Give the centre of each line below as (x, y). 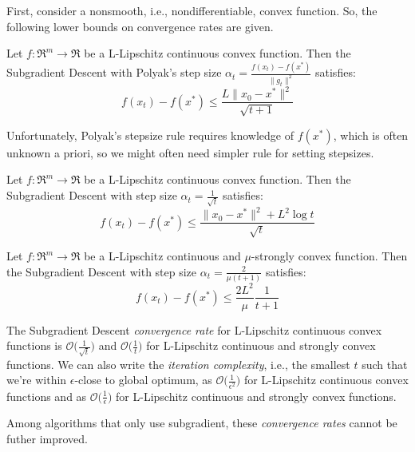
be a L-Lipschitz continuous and (162, 256)
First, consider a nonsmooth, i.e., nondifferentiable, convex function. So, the (192, 10)
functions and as (47, 396)
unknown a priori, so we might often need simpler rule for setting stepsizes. (190, 152)
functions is (34, 345)
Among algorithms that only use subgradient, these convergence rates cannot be (202, 423)
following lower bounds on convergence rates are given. (140, 26)
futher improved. (47, 439)
